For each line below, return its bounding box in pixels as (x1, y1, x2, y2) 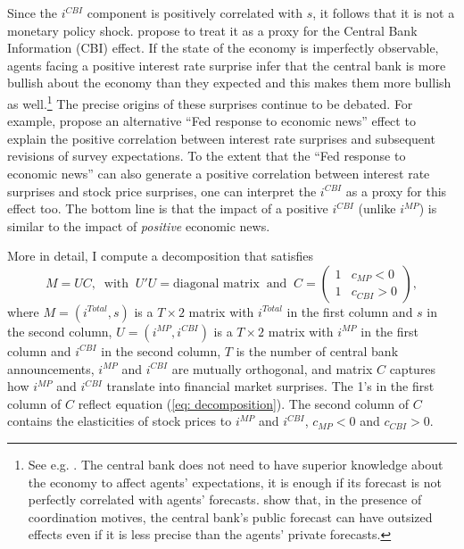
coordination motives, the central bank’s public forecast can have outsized (28, 507, 433, 526)
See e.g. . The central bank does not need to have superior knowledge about (28, 454, 443, 473)
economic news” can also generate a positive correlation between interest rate (7, 164, 430, 182)
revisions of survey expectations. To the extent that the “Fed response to (7, 146, 406, 165)
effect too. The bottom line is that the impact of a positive (7, 199, 328, 218)
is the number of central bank (236, 341, 399, 360)
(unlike (358, 199, 396, 218)
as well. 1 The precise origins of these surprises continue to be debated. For (7, 91, 413, 112)
